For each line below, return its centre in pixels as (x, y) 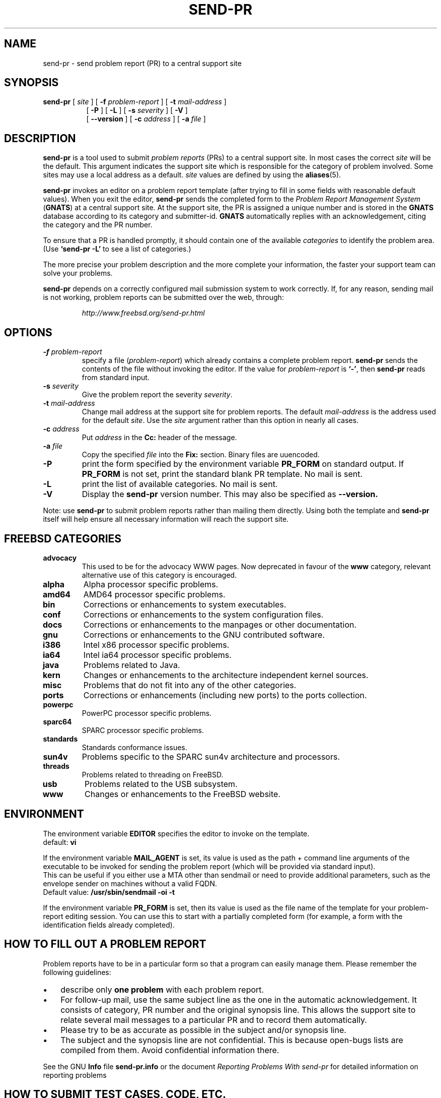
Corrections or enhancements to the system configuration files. (203, 614)
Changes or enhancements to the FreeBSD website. (182, 794)
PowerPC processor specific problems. (147, 713)
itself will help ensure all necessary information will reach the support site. (166, 519)
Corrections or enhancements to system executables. (185, 604)
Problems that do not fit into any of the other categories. (190, 685)
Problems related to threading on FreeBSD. (153, 774)
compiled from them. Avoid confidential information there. (170, 1050)
